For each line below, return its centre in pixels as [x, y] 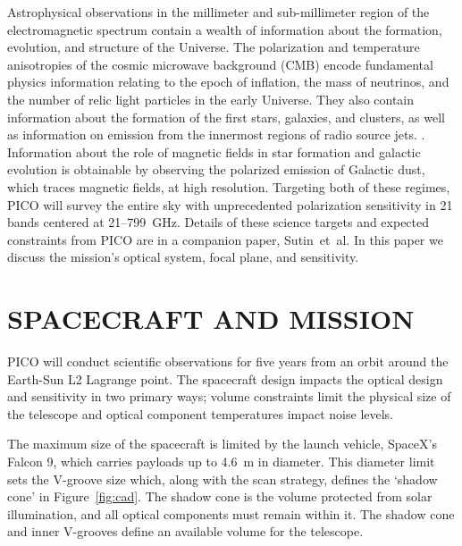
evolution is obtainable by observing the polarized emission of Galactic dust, [216, 169]
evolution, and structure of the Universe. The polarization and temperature [214, 47]
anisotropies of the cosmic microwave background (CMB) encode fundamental [220, 64]
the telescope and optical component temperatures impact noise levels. [201, 413]
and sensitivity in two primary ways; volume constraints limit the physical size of [229, 396]
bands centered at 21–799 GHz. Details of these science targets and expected [218, 222]
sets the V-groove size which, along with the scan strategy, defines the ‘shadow [223, 479]
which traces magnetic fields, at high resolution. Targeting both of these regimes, [229, 186]
